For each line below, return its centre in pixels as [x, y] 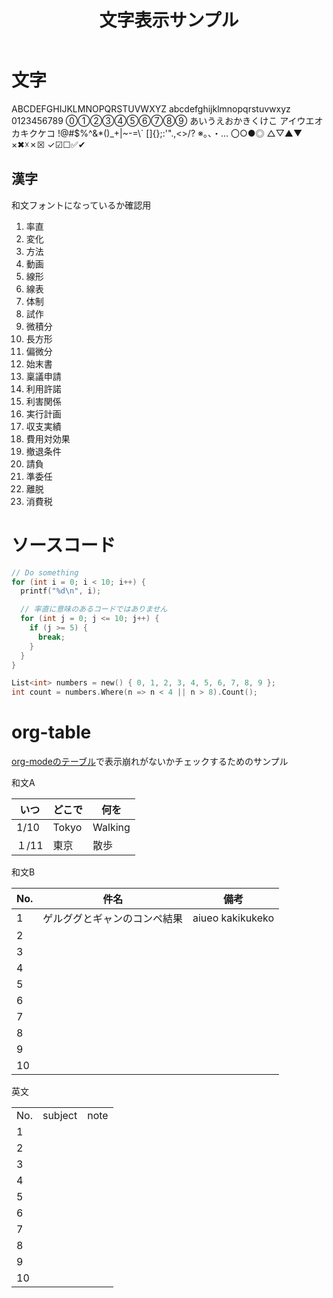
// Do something [45, 572]
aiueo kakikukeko [233, 918]
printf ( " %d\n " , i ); [61, 591]
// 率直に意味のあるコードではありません [94, 609]
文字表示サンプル [169, 20]
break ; [51, 637]
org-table [51, 732]
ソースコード [63, 545]
